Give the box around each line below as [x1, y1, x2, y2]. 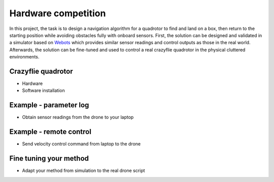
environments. [9, 54, 40, 60]
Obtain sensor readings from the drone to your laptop [22, 114, 134, 120]
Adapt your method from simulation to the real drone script [22, 168, 145, 174]
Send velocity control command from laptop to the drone [22, 141, 141, 147]
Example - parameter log [9, 101, 89, 109]
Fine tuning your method [9, 154, 89, 163]
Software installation [22, 87, 65, 94]
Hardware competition [9, 8, 106, 19]
